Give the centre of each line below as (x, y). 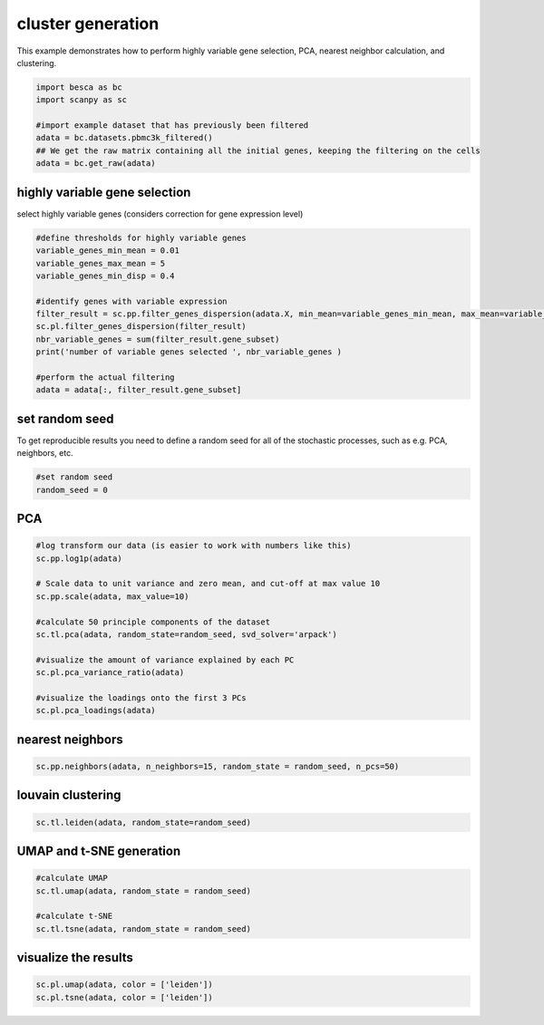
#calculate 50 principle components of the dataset (153, 622)
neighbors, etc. (45, 453)
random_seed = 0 (72, 490)
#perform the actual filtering (106, 377)
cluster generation (88, 24)
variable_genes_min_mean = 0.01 (108, 251)
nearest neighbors (70, 739)
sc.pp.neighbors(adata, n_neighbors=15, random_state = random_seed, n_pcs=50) (218, 766)
